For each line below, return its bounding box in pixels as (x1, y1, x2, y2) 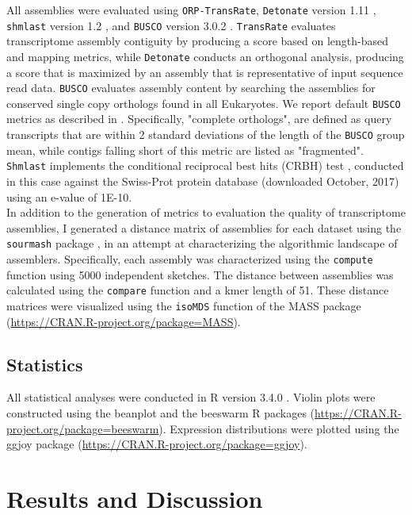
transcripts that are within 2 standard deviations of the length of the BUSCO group (6, 126, 405, 143)
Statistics (6, 352, 83, 376)
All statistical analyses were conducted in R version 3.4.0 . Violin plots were (6, 389, 376, 405)
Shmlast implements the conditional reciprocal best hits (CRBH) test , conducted (6, 157, 404, 174)
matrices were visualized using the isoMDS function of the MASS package (6, 297, 361, 313)
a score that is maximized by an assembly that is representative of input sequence (6, 63, 403, 80)
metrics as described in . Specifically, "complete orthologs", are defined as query (6, 110, 392, 127)
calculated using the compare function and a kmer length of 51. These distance (6, 282, 389, 298)
